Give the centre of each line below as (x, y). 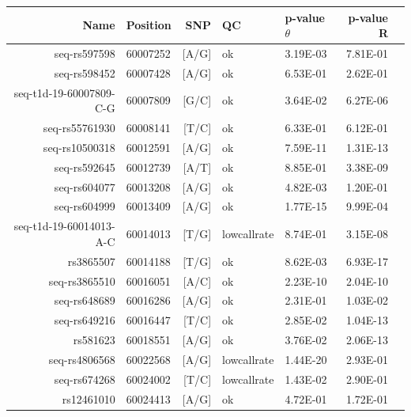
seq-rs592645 (85, 167)
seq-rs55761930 (79, 128)
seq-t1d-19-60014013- (64, 226)
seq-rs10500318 (79, 147)
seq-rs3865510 (82, 281)
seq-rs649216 (85, 320)
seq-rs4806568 (82, 359)
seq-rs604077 (85, 186)
